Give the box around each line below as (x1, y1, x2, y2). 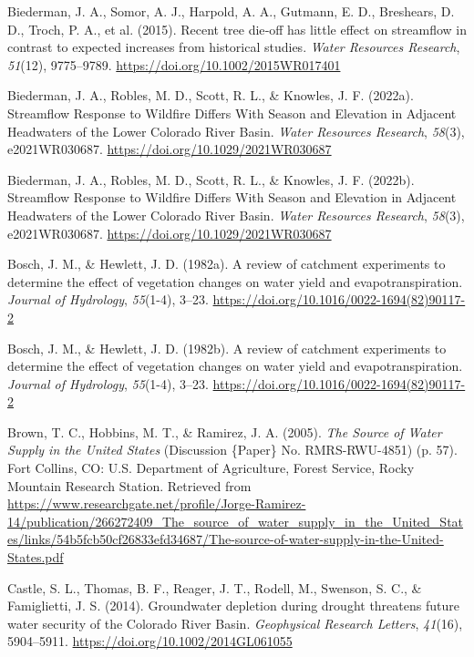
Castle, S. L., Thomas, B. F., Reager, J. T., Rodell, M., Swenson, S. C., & (7, 578, 422, 597)
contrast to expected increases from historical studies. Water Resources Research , (7, 37, 460, 56)
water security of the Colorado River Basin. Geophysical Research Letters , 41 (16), (7, 613, 463, 632)
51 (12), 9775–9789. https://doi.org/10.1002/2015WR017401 (7, 55, 341, 74)
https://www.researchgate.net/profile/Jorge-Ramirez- (7, 494, 306, 513)
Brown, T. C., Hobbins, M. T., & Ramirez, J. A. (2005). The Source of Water (7, 422, 442, 441)
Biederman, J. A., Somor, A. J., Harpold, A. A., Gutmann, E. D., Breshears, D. (7, 2, 455, 20)
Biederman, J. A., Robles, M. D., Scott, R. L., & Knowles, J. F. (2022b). (7, 169, 415, 189)
